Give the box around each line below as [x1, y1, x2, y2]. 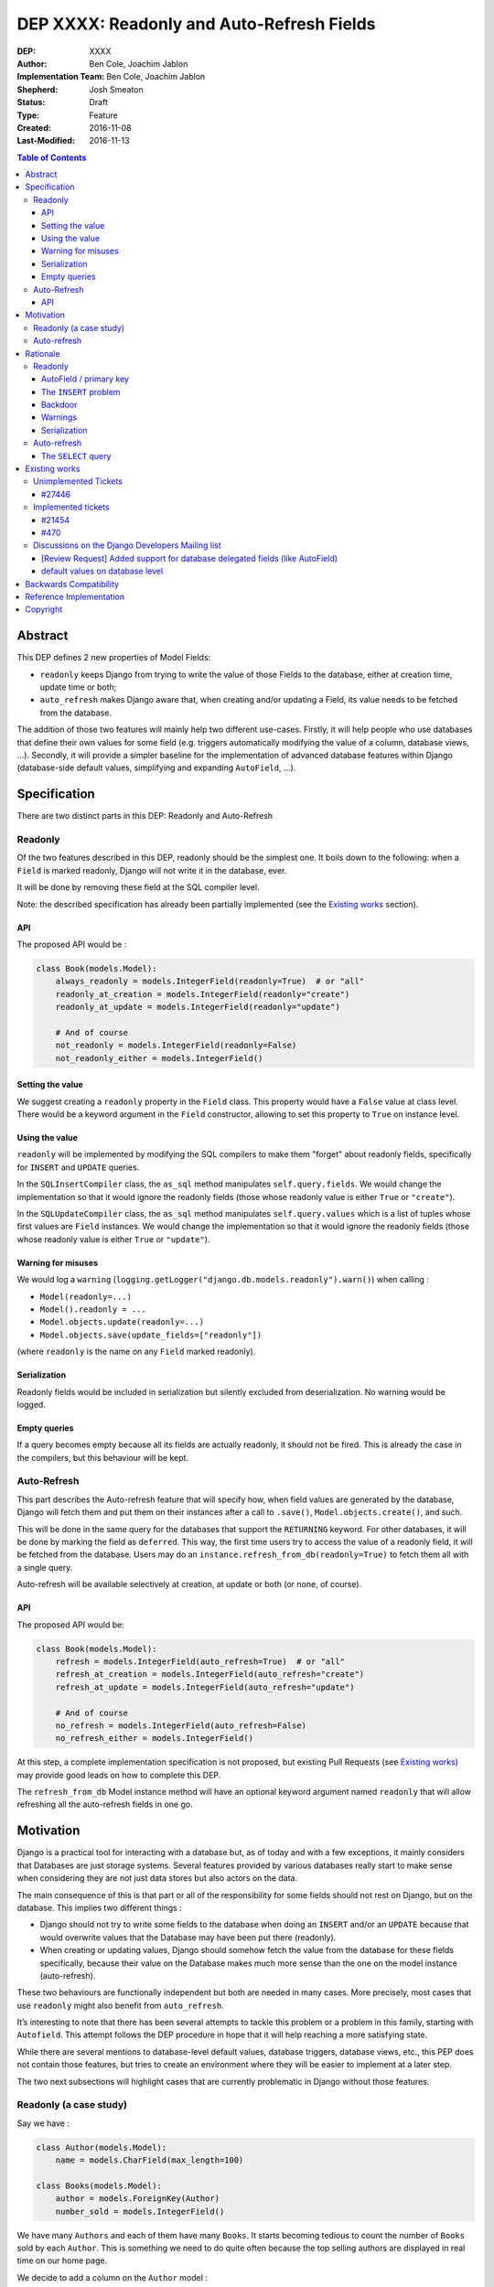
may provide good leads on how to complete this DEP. [16, 1769, 221, 1780]
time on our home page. [16, 2255, 108, 2266]
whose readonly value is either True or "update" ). [16, 1233, 210, 1244]
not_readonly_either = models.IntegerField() [55, 1053, 263, 1063]
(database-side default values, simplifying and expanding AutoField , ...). [16, 762, 296, 773]
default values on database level [41, 565, 164, 576]
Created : [16, 122, 52, 133]
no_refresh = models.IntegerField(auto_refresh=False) [55, 1720, 306, 1731]
